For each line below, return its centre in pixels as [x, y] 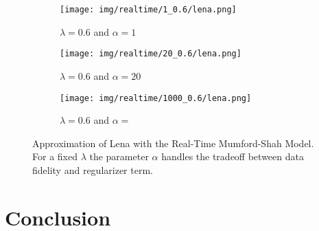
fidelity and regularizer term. [93, 169]
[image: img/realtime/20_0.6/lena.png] [151, 54]
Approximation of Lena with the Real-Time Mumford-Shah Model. [173, 143]
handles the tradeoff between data [233, 156]
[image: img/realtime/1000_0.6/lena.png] [156, 98]
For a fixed [55, 156]
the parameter [119, 156]
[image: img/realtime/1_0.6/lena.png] [148, 10]
